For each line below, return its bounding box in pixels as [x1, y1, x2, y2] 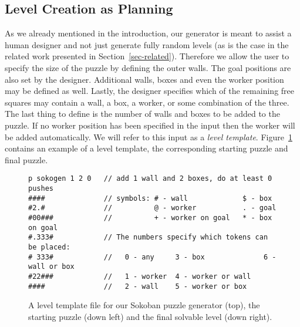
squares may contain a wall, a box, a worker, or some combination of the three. [5, 96, 289, 108]
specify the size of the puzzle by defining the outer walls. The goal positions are [5, 61, 291, 73]
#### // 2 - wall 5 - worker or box [28, 282, 247, 291]
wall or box [28, 262, 75, 271]
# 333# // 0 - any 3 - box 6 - [28, 252, 277, 261]
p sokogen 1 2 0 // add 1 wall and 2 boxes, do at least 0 [28, 174, 272, 183]
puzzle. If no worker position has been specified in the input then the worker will [5, 119, 295, 131]
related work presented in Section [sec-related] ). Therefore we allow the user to [5, 50, 289, 62]
